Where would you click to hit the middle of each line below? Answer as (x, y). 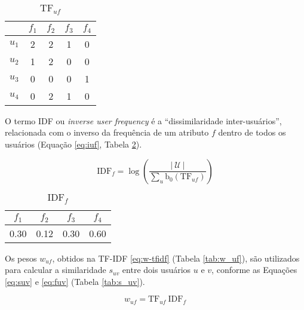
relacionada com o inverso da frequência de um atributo (107, 132)
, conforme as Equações (254, 270)
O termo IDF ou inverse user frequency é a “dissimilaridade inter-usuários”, (143, 120)
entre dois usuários (156, 270)
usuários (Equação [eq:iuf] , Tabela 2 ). (73, 144)
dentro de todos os (252, 132)
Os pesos (21, 258)
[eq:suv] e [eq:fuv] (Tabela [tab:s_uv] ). (75, 281)
